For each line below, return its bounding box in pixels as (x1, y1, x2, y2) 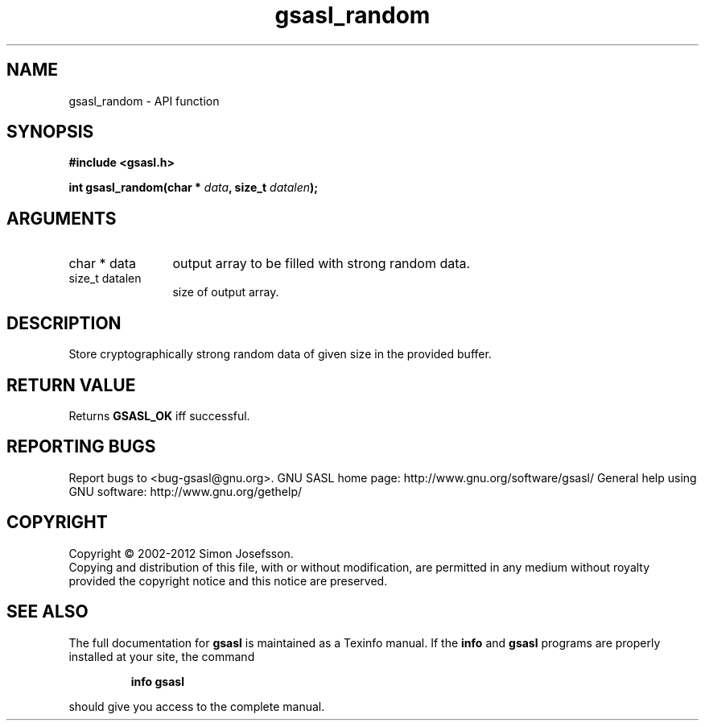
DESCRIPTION (6, 312, 122, 333)
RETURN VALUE (6, 374, 136, 395)
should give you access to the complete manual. (68, 699, 325, 713)
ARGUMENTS (6, 208, 117, 229)
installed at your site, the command (68, 649, 255, 663)
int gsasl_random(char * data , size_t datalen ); (68, 180, 319, 195)
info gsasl (130, 674, 184, 688)
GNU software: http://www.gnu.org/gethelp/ (68, 484, 303, 498)
